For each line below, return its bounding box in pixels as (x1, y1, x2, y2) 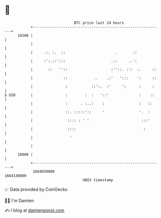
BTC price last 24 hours (74, 20, 124, 25)
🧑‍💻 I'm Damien (4, 198, 34, 203)
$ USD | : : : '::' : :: (4, 92, 155, 98)
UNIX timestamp (82, 177, 113, 183)
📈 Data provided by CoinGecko (4, 186, 68, 192)
